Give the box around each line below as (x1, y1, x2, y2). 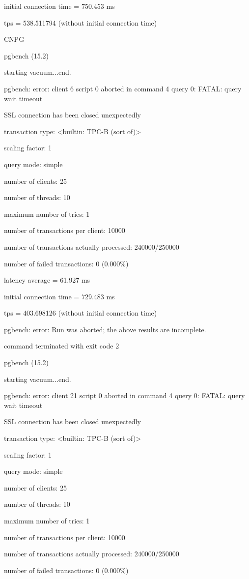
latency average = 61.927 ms (4, 275, 90, 285)
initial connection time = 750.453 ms (4, 1, 115, 11)
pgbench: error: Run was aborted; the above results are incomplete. (4, 324, 206, 334)
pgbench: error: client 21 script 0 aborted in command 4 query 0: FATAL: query (4, 390, 245, 401)
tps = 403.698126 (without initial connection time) (4, 308, 157, 318)
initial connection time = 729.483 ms (4, 291, 115, 301)
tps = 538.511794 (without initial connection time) (4, 17, 157, 28)
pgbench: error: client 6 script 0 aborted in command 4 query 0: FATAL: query (4, 83, 242, 93)
